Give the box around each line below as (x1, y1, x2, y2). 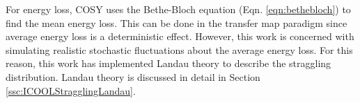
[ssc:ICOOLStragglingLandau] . (6, 83, 136, 97)
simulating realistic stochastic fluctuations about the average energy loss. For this (6, 42, 353, 57)
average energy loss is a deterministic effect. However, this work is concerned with (6, 29, 354, 44)
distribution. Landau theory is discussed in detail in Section (6, 69, 260, 84)
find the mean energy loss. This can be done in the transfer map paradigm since (6, 15, 347, 30)
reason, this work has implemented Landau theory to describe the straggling (6, 56, 331, 71)
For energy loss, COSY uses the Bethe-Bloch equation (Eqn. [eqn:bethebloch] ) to (6, 2, 351, 16)
